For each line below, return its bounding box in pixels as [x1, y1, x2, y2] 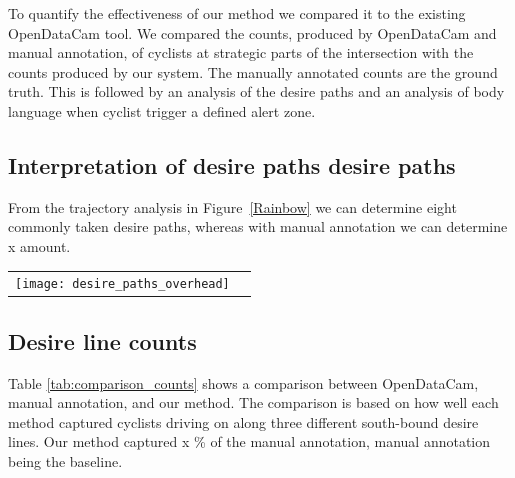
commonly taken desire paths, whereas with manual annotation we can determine [8, 216, 508, 237]
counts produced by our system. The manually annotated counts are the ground [8, 61, 498, 82]
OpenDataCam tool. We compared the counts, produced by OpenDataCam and [8, 22, 497, 43]
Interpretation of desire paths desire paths [8, 149, 456, 180]
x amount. [8, 235, 71, 256]
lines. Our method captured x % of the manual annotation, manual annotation [8, 431, 491, 452]
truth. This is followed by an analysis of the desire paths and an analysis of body [8, 81, 505, 102]
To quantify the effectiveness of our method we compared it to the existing [8, 3, 466, 23]
